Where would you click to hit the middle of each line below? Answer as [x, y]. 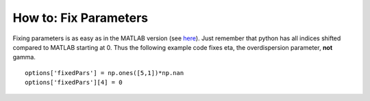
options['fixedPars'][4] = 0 [74, 83]
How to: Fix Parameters [81, 18]
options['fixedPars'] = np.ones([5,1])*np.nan [104, 73]
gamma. [24, 57]
